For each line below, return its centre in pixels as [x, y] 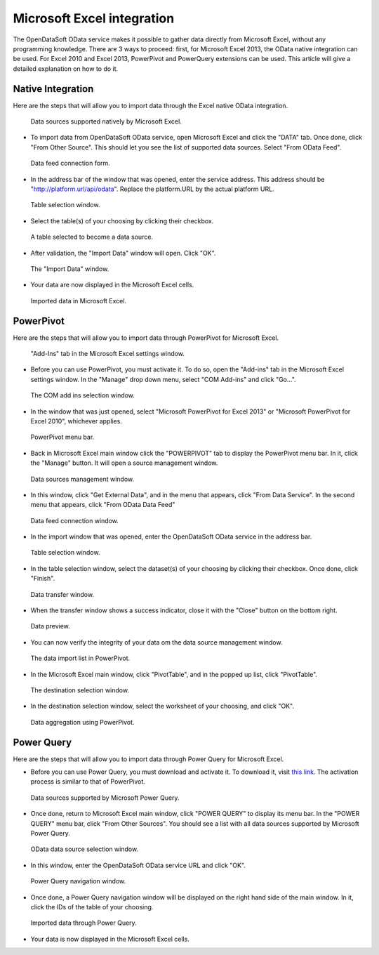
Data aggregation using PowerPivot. [82, 722]
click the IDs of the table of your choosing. [92, 907]
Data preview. [50, 626]
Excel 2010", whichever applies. [77, 421]
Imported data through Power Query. [84, 923]
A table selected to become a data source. [92, 237]
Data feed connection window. [74, 520]
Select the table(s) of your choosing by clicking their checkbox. [122, 220]
